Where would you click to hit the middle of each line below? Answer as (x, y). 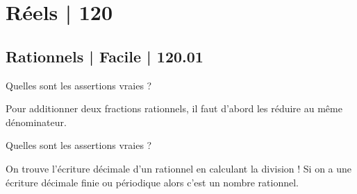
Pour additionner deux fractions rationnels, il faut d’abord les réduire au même (174, 108)
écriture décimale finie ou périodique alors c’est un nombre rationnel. (152, 182)
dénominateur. (36, 122)
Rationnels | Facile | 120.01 (105, 56)
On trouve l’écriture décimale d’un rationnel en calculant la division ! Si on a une (179, 168)
